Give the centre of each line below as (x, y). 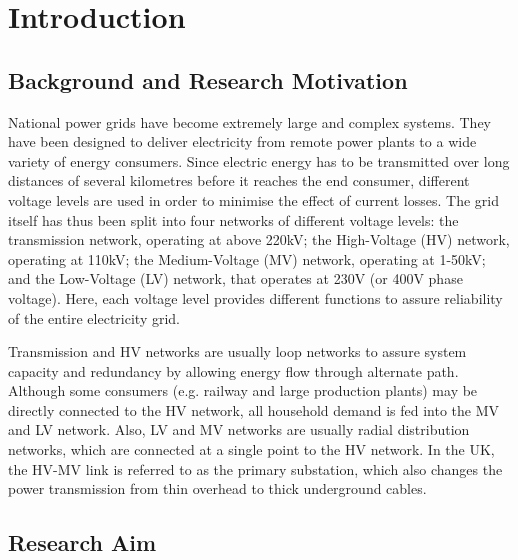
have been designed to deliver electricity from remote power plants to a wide (242, 141)
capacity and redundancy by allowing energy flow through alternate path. (233, 370)
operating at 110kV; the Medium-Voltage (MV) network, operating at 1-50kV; (247, 258)
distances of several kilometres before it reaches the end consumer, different (239, 180)
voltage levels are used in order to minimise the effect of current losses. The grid (254, 199)
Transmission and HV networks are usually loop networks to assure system (237, 351)
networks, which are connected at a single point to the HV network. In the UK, (251, 449)
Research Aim (82, 542)
